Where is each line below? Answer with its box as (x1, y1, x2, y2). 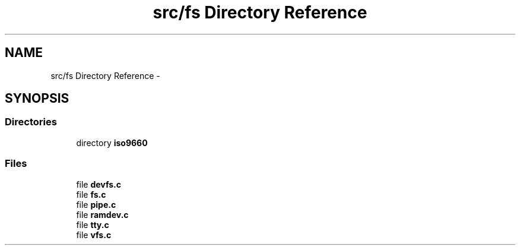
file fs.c (76, 189, 106, 200)
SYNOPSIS (5, 91, 69, 106)
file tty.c (76, 219, 109, 230)
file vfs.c (76, 229, 112, 240)
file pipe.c (76, 199, 116, 210)
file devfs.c (76, 179, 122, 189)
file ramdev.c (76, 209, 129, 220)
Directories (5, 116, 57, 128)
